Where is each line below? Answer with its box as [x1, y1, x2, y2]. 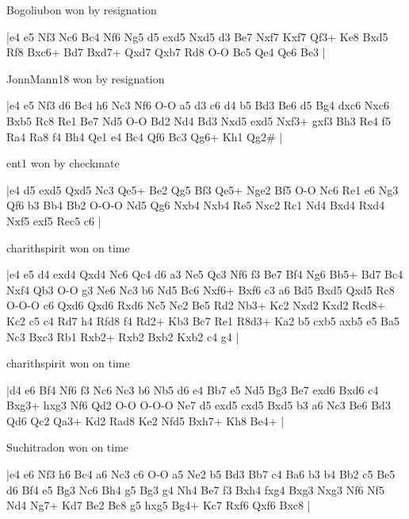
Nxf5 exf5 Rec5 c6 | [6, 212, 101, 229]
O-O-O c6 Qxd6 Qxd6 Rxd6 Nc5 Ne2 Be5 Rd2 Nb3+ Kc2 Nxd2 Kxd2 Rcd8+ [6, 297, 386, 313]
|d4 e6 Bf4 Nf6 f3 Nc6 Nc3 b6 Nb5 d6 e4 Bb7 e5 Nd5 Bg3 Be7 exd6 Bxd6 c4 [6, 381, 379, 398]
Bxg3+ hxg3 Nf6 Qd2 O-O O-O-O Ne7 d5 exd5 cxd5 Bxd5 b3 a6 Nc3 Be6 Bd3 [6, 397, 391, 413]
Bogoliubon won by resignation [6, 2, 157, 17]
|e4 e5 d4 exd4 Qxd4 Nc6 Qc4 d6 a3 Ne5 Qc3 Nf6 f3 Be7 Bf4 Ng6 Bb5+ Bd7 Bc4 [6, 266, 403, 283]
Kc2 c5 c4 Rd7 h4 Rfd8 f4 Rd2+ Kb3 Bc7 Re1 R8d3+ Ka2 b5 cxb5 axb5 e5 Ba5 [6, 312, 399, 329]
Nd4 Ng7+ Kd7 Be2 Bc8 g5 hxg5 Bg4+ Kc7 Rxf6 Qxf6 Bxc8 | [6, 497, 311, 513]
